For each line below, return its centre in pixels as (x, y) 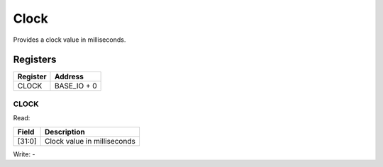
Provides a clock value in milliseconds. (70, 40)
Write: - (24, 154)
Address (69, 76)
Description (65, 132)
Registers (35, 60)
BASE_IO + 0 (76, 86)
